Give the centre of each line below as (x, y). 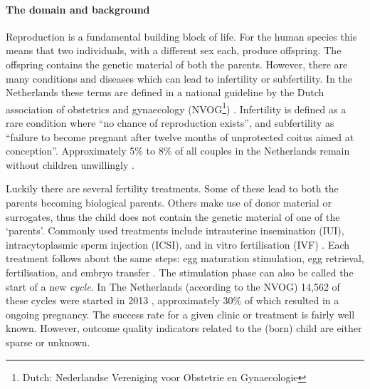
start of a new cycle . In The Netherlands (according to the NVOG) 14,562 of (173, 286)
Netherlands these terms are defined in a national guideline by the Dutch (165, 92)
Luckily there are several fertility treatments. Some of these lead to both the (172, 188)
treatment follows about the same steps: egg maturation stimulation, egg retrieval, (185, 258)
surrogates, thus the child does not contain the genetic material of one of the (173, 216)
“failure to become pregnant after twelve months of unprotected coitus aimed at (180, 136)
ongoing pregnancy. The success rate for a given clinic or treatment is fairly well (180, 314)
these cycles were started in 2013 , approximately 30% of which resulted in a (173, 300)
